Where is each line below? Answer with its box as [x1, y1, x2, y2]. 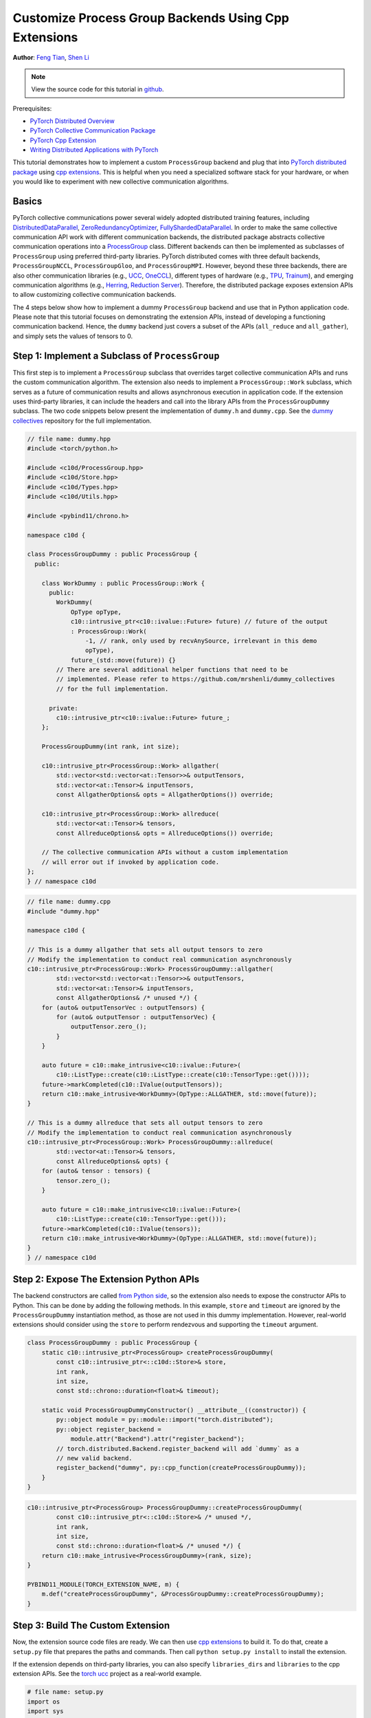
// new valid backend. [56, 1454, 133, 1462]
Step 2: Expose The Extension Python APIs [12, 1273, 200, 1285]
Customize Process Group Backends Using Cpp [12, 10, 290, 25]
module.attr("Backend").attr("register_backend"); [70, 1435, 245, 1443]
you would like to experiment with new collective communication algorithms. [12, 177, 229, 186]
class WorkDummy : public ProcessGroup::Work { [41, 579, 205, 587]
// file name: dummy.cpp [27, 897, 111, 906]
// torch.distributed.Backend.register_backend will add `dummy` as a [56, 1444, 299, 1453]
